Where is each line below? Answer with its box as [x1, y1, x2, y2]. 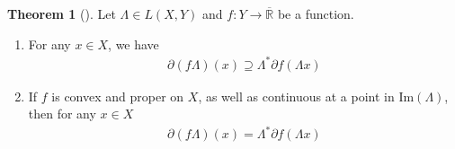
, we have [108, 34, 159, 53]
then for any [28, 104, 96, 123]
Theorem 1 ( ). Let [7, 4, 116, 22]
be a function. [277, 4, 354, 22]
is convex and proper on [51, 86, 184, 105]
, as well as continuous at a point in [198, 86, 395, 105]
